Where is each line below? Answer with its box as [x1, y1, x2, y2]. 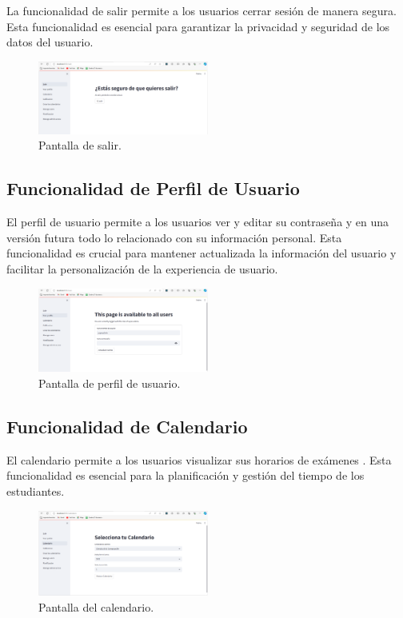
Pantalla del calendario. [38, 598, 154, 615]
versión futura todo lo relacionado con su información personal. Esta [6, 229, 342, 245]
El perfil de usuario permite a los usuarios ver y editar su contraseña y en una [6, 213, 389, 230]
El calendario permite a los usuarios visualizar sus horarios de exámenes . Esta [6, 451, 392, 468]
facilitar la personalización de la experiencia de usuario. [6, 261, 278, 277]
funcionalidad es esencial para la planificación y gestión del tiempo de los [6, 467, 365, 484]
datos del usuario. [6, 34, 94, 50]
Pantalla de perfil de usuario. [38, 374, 181, 391]
